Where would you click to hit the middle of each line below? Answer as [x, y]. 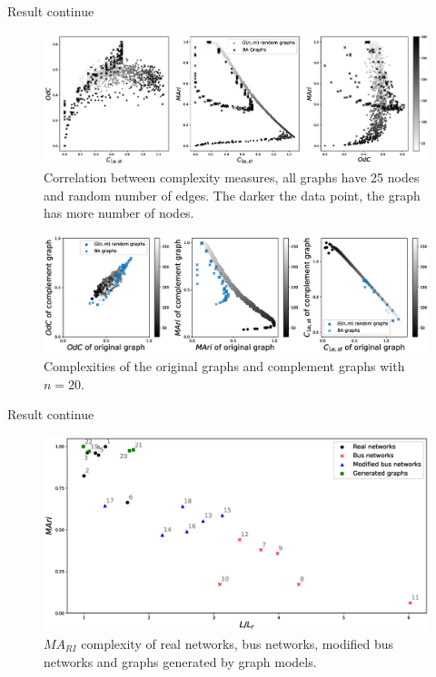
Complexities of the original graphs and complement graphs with [224, 366]
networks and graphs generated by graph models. [180, 661]
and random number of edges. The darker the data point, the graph [232, 195]
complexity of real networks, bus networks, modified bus [238, 643]
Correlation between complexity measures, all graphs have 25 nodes [232, 177]
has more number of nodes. [119, 213]
